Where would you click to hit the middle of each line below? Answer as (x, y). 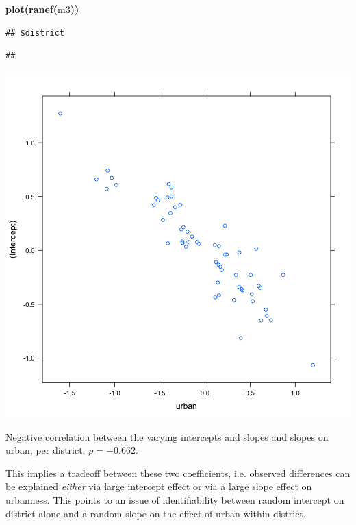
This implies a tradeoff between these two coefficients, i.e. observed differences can (178, 473)
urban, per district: (46, 450)
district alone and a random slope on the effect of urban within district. (156, 513)
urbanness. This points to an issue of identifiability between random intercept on (175, 499)
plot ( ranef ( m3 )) (42, 9)
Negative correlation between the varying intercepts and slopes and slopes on (167, 436)
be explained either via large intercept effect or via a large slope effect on (159, 486)
